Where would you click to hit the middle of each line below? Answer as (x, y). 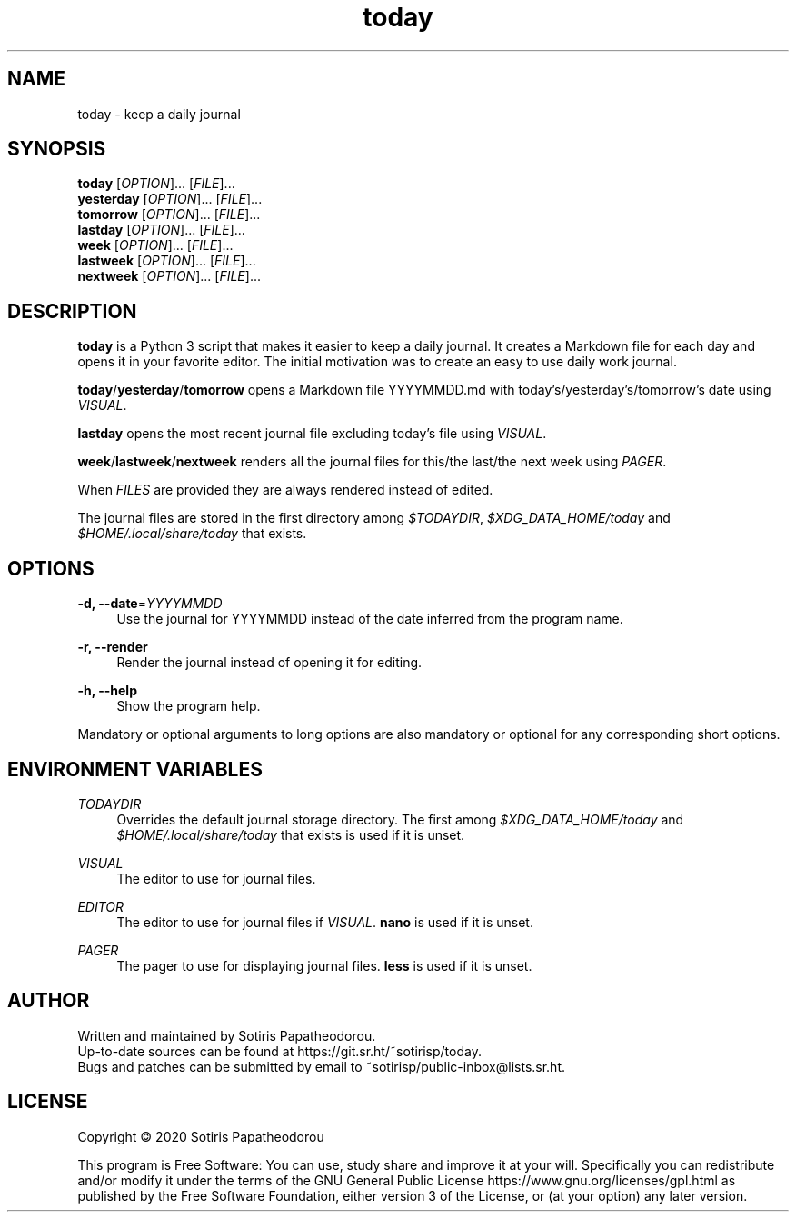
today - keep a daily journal (159, 114)
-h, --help (107, 691)
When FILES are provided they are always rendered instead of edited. (285, 490)
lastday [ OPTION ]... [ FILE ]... (161, 230)
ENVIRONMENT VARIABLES (135, 769)
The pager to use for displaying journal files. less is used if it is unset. (324, 965)
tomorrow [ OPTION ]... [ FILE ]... (169, 215)
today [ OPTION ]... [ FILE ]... (156, 184)
